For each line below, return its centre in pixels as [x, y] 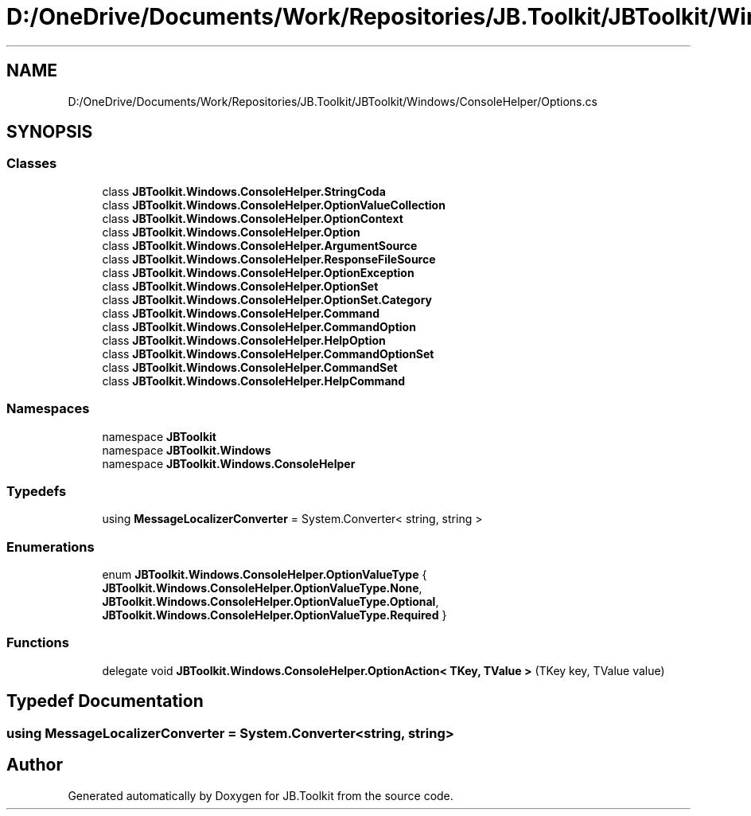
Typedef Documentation [105, 701]
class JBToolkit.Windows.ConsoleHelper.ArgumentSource [260, 245]
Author [35, 765]
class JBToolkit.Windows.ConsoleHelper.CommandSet [250, 367]
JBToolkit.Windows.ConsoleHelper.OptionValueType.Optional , [270, 602]
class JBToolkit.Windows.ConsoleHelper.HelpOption [244, 340]
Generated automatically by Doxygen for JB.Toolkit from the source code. [261, 795]
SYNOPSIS [50, 132]
